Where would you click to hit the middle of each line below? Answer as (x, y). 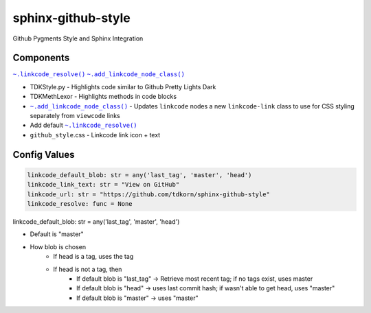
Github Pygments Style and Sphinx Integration (78, 38)
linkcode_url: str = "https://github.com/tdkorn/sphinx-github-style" (149, 194)
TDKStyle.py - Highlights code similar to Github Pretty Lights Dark (123, 86)
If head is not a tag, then (88, 269)
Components (41, 58)
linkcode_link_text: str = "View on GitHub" (103, 185)
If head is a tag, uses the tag (93, 257)
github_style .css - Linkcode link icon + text (95, 135)
